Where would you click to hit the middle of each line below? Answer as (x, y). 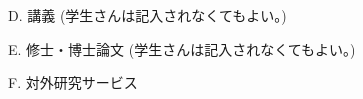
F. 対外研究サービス (73, 82)
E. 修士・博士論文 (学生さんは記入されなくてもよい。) (182, 48)
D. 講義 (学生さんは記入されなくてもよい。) (147, 15)
